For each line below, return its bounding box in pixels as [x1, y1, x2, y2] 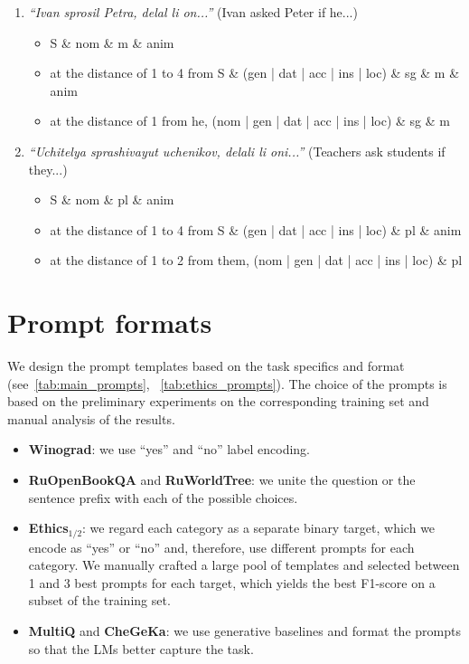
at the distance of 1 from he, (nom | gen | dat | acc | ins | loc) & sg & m [50, 111, 450, 130]
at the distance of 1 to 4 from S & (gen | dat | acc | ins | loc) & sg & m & [50, 63, 460, 82]
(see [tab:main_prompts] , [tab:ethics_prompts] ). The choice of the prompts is [7, 374, 447, 393]
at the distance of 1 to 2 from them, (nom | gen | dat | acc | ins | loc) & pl [50, 251, 463, 270]
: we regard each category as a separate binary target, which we [82, 518, 436, 537]
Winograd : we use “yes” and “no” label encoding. [28, 440, 310, 459]
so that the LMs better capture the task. [28, 639, 254, 658]
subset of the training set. [28, 591, 171, 610]
